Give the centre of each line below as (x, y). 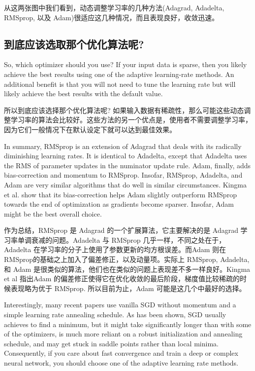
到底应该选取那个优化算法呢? (74, 44)
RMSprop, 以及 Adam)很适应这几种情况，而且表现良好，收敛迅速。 (112, 17)
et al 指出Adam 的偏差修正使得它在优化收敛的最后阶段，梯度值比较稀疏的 (122, 278)
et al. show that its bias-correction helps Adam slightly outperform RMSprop (120, 194)
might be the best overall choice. (53, 213)
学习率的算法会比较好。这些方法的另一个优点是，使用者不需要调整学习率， (131, 120)
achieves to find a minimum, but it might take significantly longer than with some (128, 324)
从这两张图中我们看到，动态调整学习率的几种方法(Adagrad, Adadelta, (114, 7)
